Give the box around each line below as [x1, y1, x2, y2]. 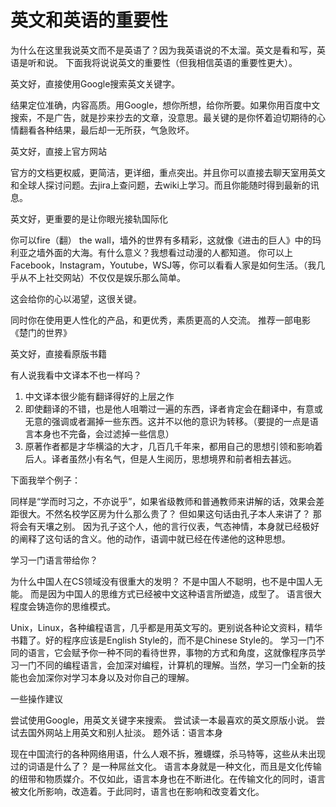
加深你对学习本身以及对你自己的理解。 [36, 671, 195, 683]
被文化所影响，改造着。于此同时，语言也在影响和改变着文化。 [10, 785, 265, 797]
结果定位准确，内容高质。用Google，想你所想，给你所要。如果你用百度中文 [10, 99, 321, 111]
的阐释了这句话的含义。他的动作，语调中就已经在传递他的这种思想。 [10, 532, 291, 545]
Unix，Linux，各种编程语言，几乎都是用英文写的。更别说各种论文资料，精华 [10, 621, 323, 633]
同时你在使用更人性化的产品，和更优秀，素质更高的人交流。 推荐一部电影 [10, 314, 311, 326]
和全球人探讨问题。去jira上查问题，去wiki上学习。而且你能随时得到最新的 [10, 179, 311, 191]
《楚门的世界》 [10, 326, 72, 338]
